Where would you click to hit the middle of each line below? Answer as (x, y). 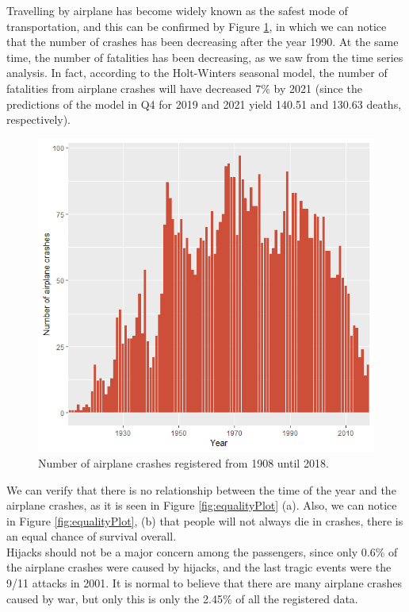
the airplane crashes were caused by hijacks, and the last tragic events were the (199, 567)
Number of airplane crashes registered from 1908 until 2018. (183, 462)
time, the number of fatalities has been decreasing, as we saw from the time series (205, 57)
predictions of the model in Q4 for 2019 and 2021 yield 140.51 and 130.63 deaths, (204, 104)
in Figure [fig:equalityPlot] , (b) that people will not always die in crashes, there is (205, 520)
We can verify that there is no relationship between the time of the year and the (201, 489)
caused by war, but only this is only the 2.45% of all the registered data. (182, 598)
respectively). (39, 119)
